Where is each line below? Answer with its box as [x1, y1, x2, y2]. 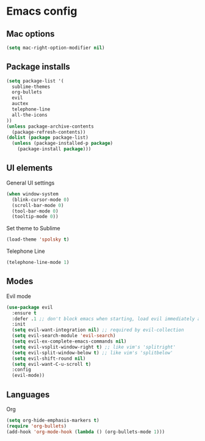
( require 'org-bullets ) [6, 423, 67, 429]
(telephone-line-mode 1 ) [6, 260, 70, 266]
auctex [12, 101, 29, 107]
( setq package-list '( [6, 78, 64, 84]
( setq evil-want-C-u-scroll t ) [12, 361, 92, 367]
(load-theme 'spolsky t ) [6, 236, 70, 242]
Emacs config [6, 4, 77, 18]
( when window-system [6, 191, 59, 197]
